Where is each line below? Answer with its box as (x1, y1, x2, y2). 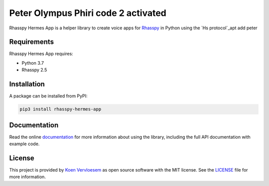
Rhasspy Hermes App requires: (9, 51, 73, 57)
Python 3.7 (21, 60, 44, 66)
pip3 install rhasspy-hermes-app (19, 106, 102, 112)
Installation (9, 80, 45, 89)
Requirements (9, 38, 54, 46)
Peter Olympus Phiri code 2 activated (9, 7, 166, 18)
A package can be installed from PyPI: (9, 93, 88, 99)
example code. (9, 141, 40, 147)
